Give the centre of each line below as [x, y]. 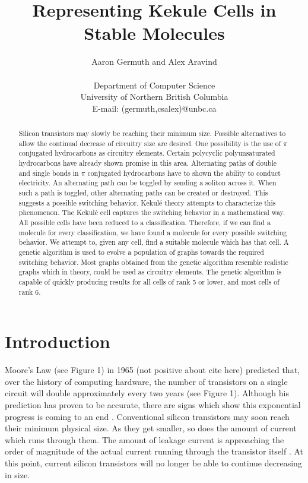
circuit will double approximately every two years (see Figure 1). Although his [147, 393]
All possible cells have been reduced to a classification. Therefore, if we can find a [145, 222]
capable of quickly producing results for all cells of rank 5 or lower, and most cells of [149, 281]
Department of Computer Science [154, 85]
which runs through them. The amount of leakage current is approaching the [145, 439]
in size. [18, 474]
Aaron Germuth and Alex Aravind [154, 61]
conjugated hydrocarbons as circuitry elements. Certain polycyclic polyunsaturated [147, 153]
